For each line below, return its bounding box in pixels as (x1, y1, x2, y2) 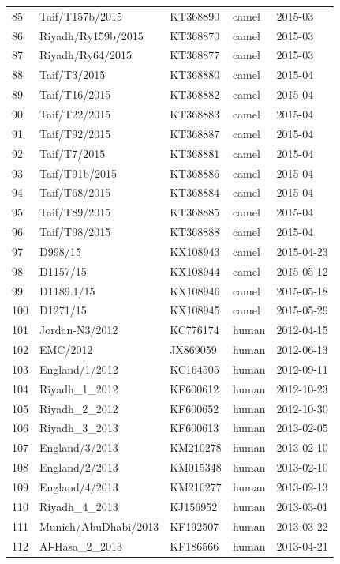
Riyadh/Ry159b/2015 (39, 27, 144, 43)
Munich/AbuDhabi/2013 (39, 517, 159, 534)
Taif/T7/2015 (39, 145, 106, 161)
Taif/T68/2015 (39, 184, 111, 201)
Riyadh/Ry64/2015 (39, 47, 133, 63)
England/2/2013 (39, 459, 118, 476)
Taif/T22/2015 (39, 105, 111, 122)
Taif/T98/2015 (39, 224, 111, 240)
